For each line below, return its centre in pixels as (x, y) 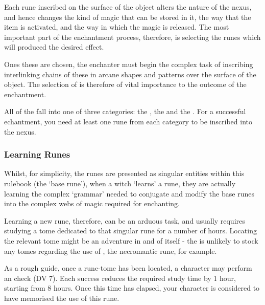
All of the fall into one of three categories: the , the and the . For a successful (125, 111)
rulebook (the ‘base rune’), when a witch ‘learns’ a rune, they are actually (120, 183)
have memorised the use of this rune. (62, 298)
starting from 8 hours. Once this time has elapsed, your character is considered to (132, 288)
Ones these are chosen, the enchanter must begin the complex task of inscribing (129, 64)
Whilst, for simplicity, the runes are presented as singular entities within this (124, 173)
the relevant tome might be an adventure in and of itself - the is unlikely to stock (131, 240)
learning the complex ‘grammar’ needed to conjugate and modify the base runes (129, 193)
